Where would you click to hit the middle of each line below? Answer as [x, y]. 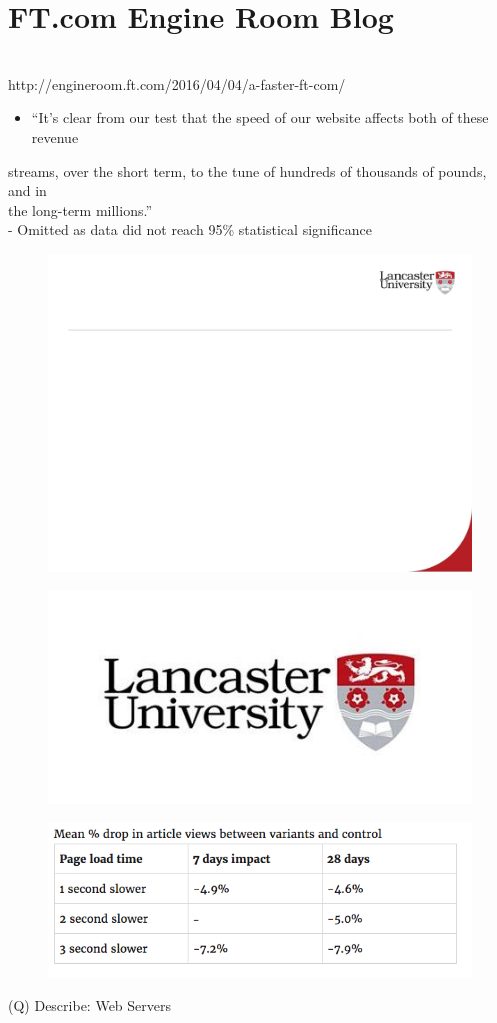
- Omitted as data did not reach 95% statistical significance [190, 229]
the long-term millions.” [80, 209]
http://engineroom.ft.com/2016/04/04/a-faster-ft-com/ [177, 83]
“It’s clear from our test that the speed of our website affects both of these [260, 117]
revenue [55, 136]
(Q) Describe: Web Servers [90, 1004]
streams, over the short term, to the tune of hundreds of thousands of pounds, [247, 170]
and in [27, 190]
